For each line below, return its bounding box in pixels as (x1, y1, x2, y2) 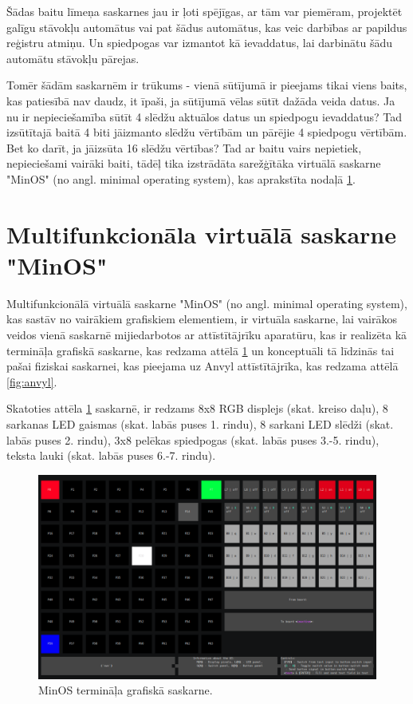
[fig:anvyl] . (6, 373, 57, 390)
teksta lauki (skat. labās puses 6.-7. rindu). (6, 447, 216, 464)
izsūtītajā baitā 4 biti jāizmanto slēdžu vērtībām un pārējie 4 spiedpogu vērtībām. (6, 124, 407, 140)
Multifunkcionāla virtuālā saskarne (6, 217, 396, 250)
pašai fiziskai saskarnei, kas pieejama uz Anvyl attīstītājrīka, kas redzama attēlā (6, 358, 399, 374)
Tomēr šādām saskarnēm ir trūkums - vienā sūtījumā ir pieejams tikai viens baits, (6, 77, 407, 93)
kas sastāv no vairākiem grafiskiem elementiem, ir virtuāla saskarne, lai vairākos (6, 310, 397, 327)
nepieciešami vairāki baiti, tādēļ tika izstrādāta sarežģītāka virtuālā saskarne (6, 155, 381, 172)
